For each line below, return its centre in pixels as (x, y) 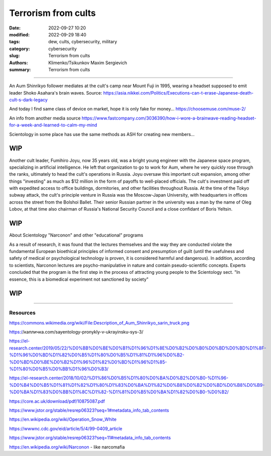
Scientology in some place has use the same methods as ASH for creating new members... (102, 134)
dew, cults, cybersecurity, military (83, 42)
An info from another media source (45, 118)
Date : (15, 28)
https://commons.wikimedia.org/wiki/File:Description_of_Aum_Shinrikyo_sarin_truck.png (99, 323)
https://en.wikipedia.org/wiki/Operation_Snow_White (63, 419)
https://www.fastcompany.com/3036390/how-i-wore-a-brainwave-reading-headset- (169, 118)
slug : (14, 56)
